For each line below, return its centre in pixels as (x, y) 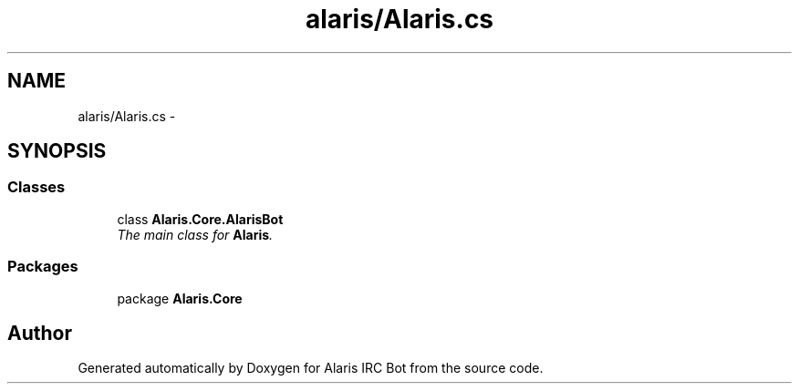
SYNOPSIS (57, 151)
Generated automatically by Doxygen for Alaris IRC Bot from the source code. (311, 368)
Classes (36, 187)
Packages (43, 267)
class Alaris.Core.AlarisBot (200, 219)
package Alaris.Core (180, 298)
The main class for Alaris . (195, 234)
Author (40, 333)
